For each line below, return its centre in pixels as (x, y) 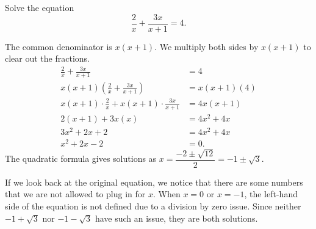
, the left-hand (271, 194)
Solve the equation (40, 7)
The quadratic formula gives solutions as (81, 158)
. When (167, 194)
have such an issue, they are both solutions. (176, 218)
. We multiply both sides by (206, 46)
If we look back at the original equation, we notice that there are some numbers (154, 182)
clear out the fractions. (47, 58)
